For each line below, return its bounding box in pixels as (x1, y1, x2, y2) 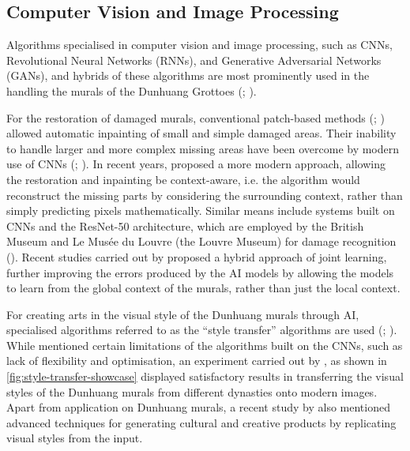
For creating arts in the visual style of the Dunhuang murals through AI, (6, 306, 359, 322)
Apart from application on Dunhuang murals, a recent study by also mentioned (6, 399, 390, 415)
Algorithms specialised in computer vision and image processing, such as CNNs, (6, 36, 393, 53)
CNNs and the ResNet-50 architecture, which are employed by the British (6, 217, 364, 234)
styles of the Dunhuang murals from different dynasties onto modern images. (6, 383, 378, 400)
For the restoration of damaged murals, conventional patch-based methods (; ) (6, 109, 385, 126)
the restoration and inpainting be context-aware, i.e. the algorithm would (6, 171, 360, 187)
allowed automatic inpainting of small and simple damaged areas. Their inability (6, 125, 397, 141)
